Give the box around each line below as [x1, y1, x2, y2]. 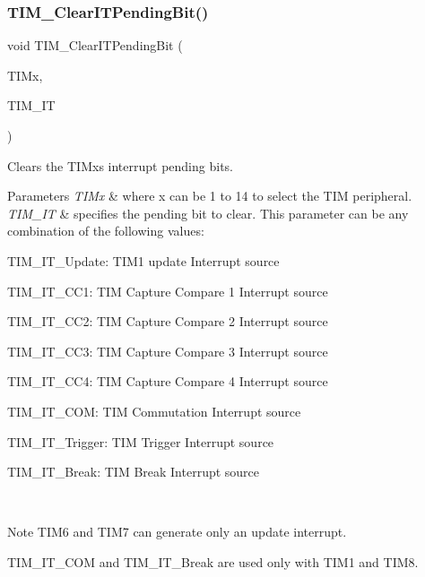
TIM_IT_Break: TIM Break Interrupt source [7, 462, 260, 481]
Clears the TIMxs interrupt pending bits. [7, 156, 233, 175]
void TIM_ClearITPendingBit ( [7, 36, 183, 55]
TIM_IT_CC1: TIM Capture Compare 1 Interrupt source [7, 281, 328, 300]
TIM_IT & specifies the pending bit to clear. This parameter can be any [7, 203, 409, 222]
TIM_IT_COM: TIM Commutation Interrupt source [7, 401, 301, 420]
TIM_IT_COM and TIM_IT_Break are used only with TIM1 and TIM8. [7, 552, 419, 571]
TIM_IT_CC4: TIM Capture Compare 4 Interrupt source [7, 372, 328, 391]
